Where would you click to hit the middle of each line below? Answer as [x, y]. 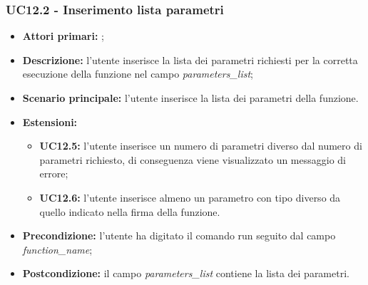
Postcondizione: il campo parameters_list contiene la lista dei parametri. [186, 273]
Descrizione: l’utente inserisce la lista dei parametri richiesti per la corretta [190, 59]
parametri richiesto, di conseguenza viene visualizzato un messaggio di [193, 159]
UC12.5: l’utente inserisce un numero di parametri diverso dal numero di [201, 146]
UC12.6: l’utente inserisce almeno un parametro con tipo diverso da [190, 197]
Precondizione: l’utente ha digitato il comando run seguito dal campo [179, 235]
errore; [54, 173]
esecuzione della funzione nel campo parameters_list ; [138, 74]
